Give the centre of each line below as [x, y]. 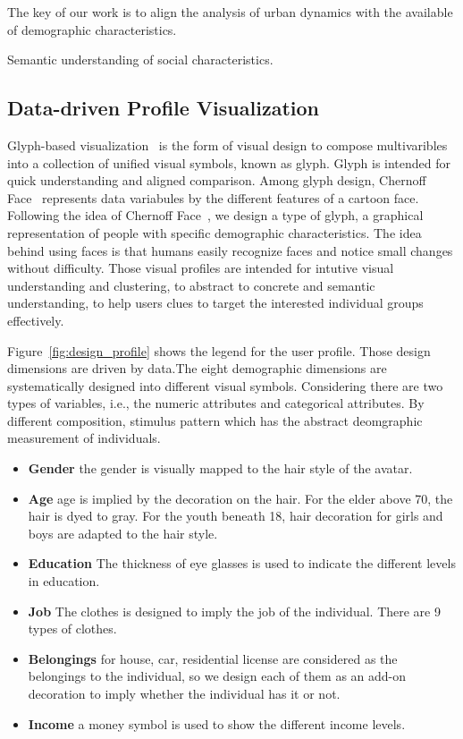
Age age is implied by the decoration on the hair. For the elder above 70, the [240, 498]
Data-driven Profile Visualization [163, 108]
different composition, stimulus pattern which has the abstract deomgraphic [215, 420]
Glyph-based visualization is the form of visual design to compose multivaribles [227, 144]
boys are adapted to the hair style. [123, 533]
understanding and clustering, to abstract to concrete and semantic [191, 285]
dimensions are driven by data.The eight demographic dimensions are [197, 368]
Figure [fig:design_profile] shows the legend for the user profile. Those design [219, 350]
